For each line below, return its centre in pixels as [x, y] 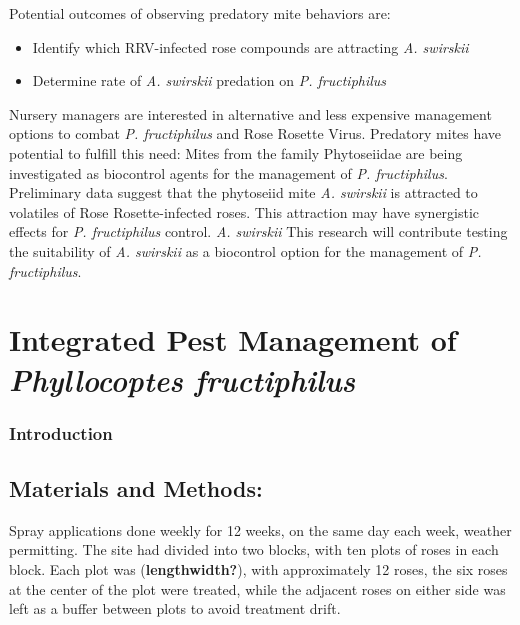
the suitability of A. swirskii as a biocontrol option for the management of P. [245, 250]
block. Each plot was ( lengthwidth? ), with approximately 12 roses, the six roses [258, 568]
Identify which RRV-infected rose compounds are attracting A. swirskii [250, 46]
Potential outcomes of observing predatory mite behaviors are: [200, 13]
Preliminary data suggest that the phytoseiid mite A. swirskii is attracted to [243, 192]
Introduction [61, 432]
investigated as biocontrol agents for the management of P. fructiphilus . [228, 172]
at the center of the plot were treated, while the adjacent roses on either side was [257, 588]
